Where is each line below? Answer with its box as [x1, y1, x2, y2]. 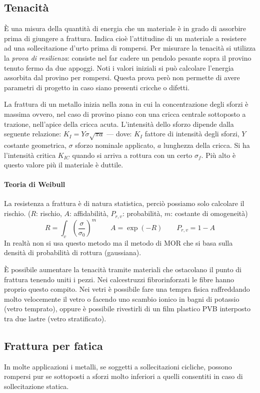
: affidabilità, [69, 208, 108, 219]
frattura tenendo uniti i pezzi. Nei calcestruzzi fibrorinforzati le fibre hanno [4, 274, 234, 284]
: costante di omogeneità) [170, 208, 248, 219]
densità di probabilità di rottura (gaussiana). [4, 247, 141, 258]
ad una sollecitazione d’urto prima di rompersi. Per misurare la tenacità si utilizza [4, 43, 256, 53]
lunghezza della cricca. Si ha [163, 139, 250, 150]
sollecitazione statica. [4, 380, 69, 391]
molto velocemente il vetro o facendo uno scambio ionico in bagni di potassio [4, 293, 239, 304]
